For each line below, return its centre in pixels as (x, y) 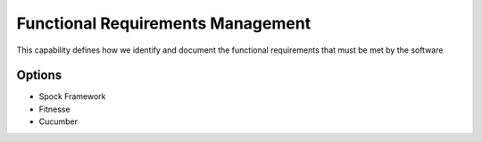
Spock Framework (72, 96)
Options (39, 75)
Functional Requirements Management (164, 23)
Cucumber (58, 121)
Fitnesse (54, 109)
